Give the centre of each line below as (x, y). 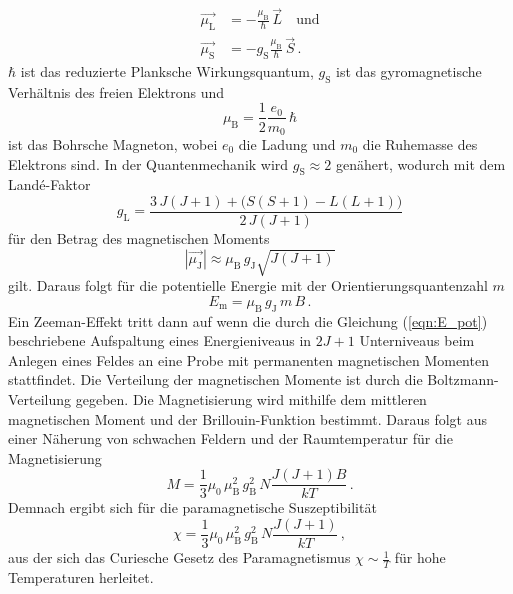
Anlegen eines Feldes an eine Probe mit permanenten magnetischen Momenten (248, 359)
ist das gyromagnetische (409, 71)
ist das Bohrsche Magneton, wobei (113, 144)
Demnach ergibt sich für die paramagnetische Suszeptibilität (192, 507)
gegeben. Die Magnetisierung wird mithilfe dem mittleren (251, 398)
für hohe (420, 557)
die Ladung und (287, 144)
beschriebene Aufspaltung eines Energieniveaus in (160, 340)
